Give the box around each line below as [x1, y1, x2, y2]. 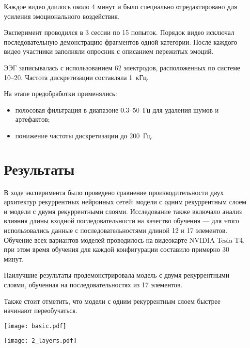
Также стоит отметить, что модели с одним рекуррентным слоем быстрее [4, 296, 220, 306]
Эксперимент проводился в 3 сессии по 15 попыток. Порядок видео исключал [4, 27, 234, 37]
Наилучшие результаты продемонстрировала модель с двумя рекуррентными [4, 270, 230, 280]
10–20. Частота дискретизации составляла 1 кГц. [4, 72, 149, 82]
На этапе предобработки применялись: [4, 88, 117, 99]
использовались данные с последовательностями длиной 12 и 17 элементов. [4, 225, 228, 235]
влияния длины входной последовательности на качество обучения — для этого [4, 215, 239, 226]
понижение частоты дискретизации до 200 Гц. [15, 130, 153, 140]
